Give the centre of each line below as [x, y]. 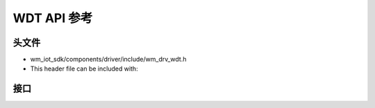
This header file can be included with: [84, 69]
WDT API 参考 [53, 18]
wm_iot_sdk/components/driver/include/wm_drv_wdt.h [108, 60]
